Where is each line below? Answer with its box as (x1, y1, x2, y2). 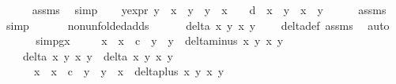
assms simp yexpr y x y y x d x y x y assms (32, 2, 387, 17)
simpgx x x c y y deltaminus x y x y (36, 32, 284, 49)
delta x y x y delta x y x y (22, 47, 173, 64)
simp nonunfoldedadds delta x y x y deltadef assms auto (6, 16, 390, 33)
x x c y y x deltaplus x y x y (33, 63, 224, 79)
